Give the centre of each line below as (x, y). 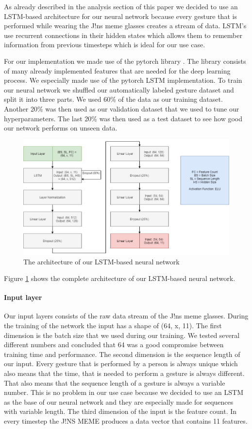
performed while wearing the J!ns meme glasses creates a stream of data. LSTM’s (125, 26)
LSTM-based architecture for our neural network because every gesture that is (120, 16)
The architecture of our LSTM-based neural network (101, 262)
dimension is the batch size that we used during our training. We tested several (122, 335)
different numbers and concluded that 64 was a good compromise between (114, 345)
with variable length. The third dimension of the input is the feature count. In (120, 411)
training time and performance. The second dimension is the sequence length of (122, 354)
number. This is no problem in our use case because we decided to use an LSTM (124, 392)
